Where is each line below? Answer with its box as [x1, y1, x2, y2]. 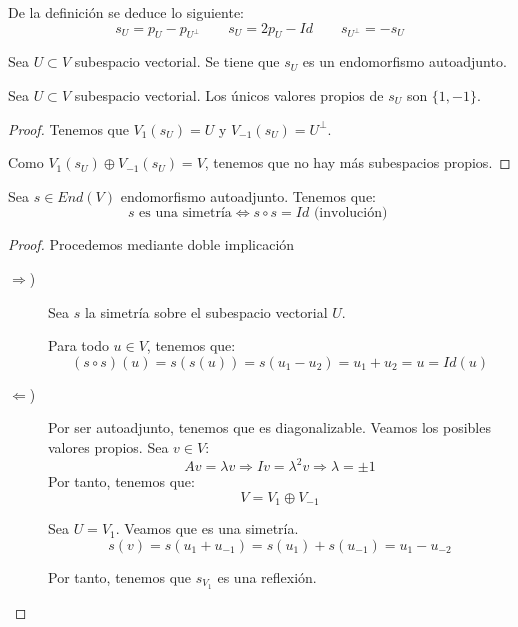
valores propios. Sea [48, 436, 169, 457]
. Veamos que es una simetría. [115, 518, 299, 539]
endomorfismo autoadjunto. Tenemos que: [120, 185, 376, 206]
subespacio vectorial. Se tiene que [74, 51, 280, 72]
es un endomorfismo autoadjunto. [302, 51, 507, 72]
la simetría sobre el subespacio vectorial [84, 301, 328, 322]
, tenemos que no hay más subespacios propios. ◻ [204, 152, 511, 173]
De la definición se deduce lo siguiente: [8, 2, 244, 22]
